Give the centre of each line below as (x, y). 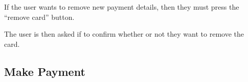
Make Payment (45, 71)
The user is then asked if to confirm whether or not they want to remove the (124, 34)
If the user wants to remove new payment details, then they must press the (122, 7)
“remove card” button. (39, 17)
